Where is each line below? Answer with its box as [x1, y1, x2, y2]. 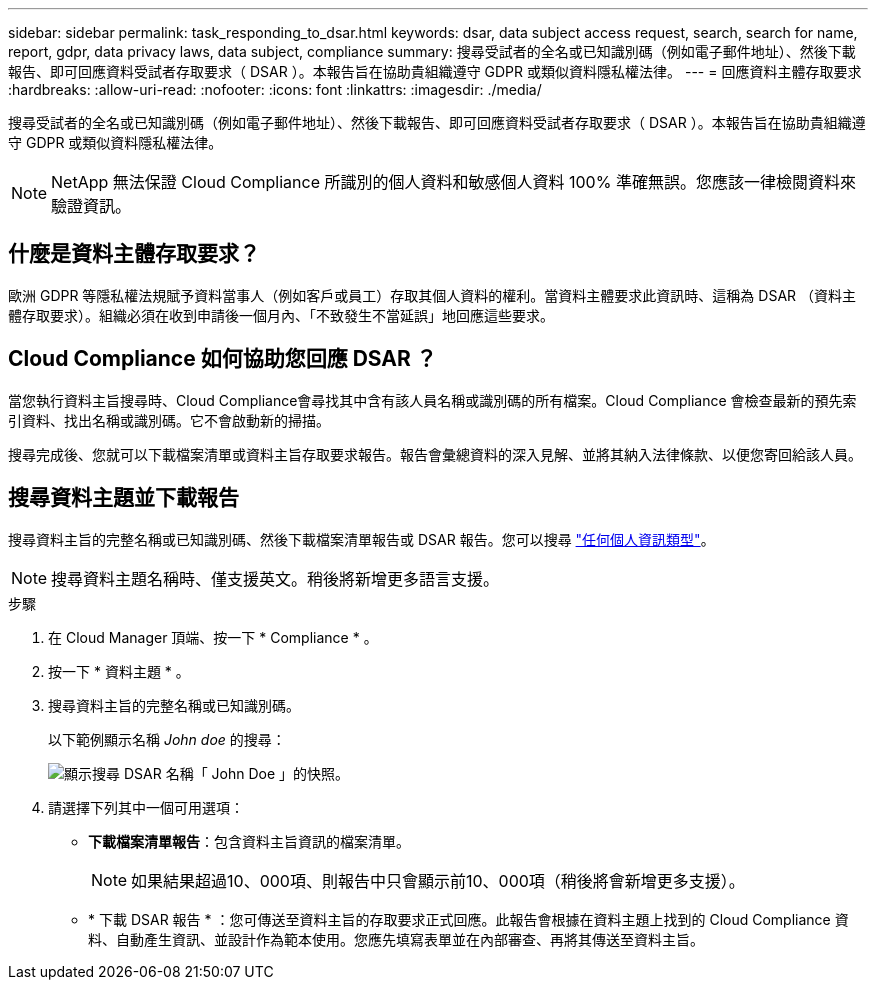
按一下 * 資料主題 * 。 [48, 662, 190, 680]
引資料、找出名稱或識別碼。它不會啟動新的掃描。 [8, 411, 330, 429]
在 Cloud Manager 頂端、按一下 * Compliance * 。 [48, 628, 378, 646]
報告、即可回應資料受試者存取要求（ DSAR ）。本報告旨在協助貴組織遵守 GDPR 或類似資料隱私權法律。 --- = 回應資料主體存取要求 [8, 63, 862, 80]
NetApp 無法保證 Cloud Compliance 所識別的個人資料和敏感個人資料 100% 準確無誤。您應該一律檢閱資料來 [51, 172, 856, 192]
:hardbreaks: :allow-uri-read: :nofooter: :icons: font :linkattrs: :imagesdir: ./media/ [8, 81, 542, 98]
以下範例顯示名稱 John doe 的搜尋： [48, 730, 286, 748]
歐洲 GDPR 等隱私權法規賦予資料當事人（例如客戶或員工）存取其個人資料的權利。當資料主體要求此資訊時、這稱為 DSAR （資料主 [8, 286, 857, 304]
